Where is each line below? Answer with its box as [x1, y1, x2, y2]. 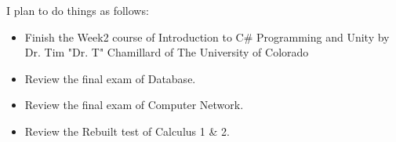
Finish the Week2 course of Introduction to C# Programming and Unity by [24, 28, 390, 45]
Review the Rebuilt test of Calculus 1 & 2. [24, 122, 230, 139]
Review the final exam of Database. [24, 70, 196, 86]
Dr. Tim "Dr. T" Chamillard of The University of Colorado [24, 44, 309, 60]
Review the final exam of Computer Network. [24, 96, 244, 113]
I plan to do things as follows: [6, 2, 149, 18]
